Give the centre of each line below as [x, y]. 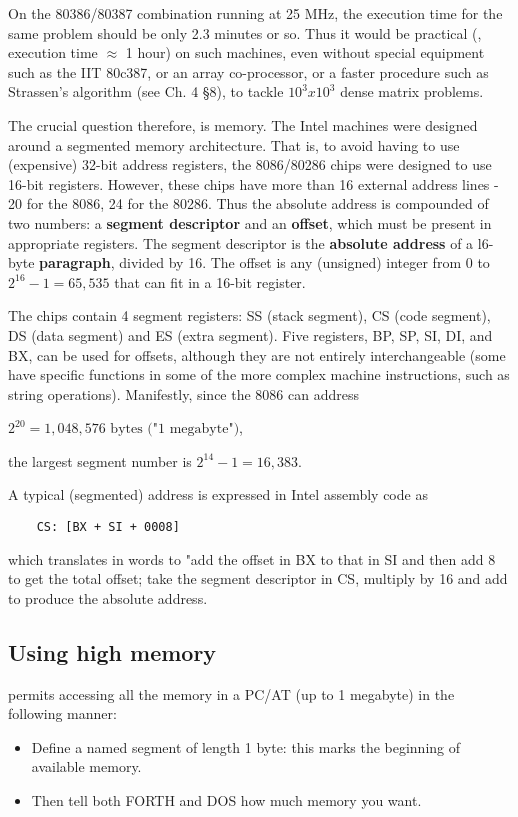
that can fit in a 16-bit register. [210, 281]
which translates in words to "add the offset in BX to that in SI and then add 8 [252, 558]
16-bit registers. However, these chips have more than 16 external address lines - [253, 183]
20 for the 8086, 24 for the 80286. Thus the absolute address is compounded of [248, 203]
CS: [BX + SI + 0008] [108, 527]
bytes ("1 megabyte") [175, 429]
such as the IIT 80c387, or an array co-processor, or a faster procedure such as [248, 71]
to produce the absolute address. [108, 597]
